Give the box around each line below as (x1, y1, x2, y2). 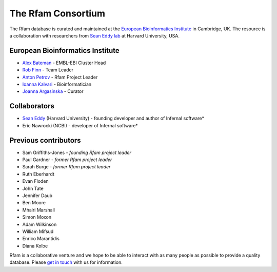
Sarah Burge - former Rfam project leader (22, 164, 111, 170)
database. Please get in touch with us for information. (9, 259, 123, 265)
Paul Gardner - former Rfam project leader (22, 157, 112, 163)
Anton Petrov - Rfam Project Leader (22, 74, 98, 80)
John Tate (22, 185, 44, 191)
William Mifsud (22, 228, 54, 235)
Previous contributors (9, 136, 82, 145)
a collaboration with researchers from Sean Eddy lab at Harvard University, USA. (9, 32, 180, 38)
